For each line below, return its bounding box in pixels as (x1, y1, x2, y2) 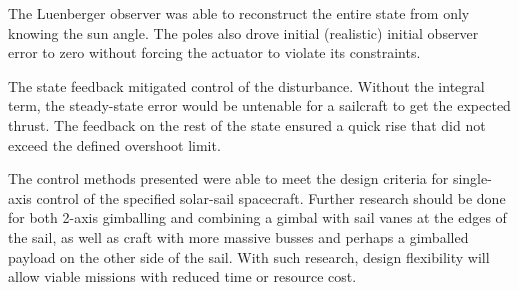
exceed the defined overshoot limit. (8, 134, 221, 155)
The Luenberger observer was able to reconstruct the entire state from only (8, 3, 470, 23)
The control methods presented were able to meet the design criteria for (8, 168, 449, 189)
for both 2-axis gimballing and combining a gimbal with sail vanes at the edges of (8, 207, 507, 228)
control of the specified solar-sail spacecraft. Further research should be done (36, 187, 506, 208)
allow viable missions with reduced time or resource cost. (8, 266, 357, 287)
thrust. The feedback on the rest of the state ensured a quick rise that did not (8, 114, 486, 135)
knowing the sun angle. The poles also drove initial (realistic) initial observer (8, 22, 479, 43)
